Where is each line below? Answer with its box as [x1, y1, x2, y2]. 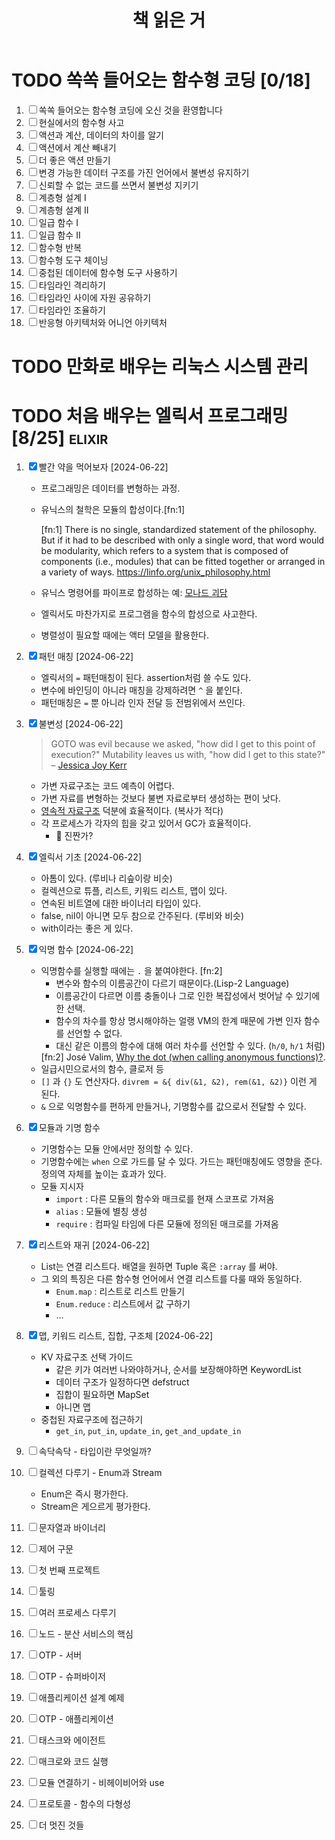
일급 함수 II [38, 229, 81, 241]
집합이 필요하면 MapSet [55, 1389, 150, 1401]
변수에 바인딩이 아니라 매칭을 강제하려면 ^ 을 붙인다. [40, 684, 243, 696]
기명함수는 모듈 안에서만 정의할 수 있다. [40, 1143, 194, 1155]
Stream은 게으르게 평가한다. [40, 1501, 151, 1513]
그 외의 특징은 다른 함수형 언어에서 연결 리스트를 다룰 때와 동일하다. [40, 1273, 303, 1285]
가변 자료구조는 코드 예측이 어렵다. [40, 780, 175, 792]
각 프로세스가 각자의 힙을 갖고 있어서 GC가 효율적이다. [40, 817, 252, 830]
